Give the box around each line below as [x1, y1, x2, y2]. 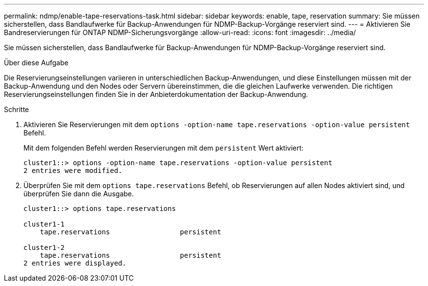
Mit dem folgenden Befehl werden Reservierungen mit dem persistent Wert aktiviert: [23, 144, 304, 152]
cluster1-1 [23, 220, 65, 228]
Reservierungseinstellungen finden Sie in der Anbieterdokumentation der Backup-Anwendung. [4, 90, 308, 98]
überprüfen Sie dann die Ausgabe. [23, 190, 134, 198]
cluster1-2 [23, 244, 65, 251]
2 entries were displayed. [23, 259, 127, 267]
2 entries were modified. [23, 167, 123, 174]
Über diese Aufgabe [4, 58, 68, 67]
